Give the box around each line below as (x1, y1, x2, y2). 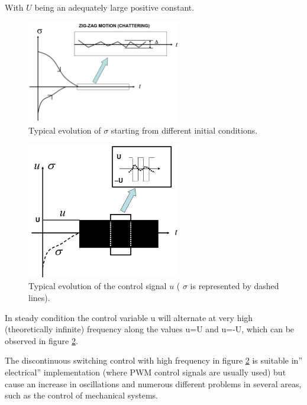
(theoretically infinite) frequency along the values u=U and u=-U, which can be (5, 323, 295, 335)
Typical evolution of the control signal (28, 280, 167, 292)
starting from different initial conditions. (111, 124, 258, 137)
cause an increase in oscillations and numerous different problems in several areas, (5, 377, 302, 390)
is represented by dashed (190, 280, 279, 292)
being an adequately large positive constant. (34, 1, 195, 13)
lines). (28, 291, 50, 303)
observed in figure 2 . (5, 334, 78, 346)
